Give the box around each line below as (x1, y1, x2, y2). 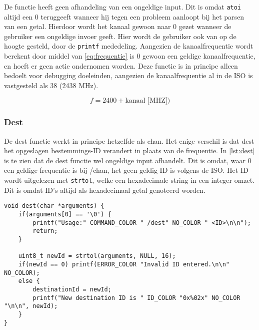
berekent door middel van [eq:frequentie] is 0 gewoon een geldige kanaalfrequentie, (4, 51, 255, 61)
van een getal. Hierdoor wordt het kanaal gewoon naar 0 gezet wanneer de (4, 21, 231, 32)
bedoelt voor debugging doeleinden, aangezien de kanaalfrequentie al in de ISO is (4, 70, 253, 81)
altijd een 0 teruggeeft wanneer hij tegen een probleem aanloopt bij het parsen (4, 11, 244, 22)
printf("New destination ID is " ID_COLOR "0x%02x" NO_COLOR (32, 294, 240, 301)
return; (32, 227, 58, 235)
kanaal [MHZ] (125, 97, 167, 105)
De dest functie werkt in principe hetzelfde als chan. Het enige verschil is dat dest (4, 135, 254, 146)
